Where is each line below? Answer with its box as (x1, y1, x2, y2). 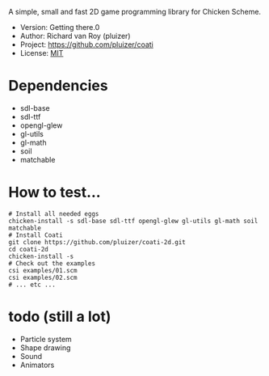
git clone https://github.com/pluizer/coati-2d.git (8, 238, 186, 246)
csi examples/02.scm (8, 273, 78, 281)
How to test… (8, 184, 101, 201)
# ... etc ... (8, 281, 57, 289)
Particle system (19, 334, 73, 344)
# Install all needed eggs (8, 209, 99, 218)
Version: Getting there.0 (19, 23, 100, 32)
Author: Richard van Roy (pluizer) (19, 32, 131, 40)
